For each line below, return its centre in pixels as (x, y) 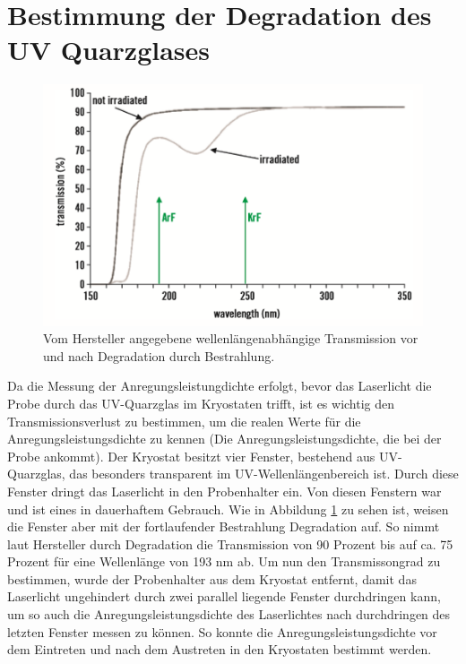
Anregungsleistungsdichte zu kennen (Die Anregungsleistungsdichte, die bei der (224, 439)
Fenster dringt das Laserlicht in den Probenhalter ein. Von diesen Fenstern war (224, 491)
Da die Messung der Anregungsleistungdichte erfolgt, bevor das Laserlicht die (220, 386)
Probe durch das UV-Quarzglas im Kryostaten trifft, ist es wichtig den (201, 403)
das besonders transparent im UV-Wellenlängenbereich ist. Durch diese (264, 474)
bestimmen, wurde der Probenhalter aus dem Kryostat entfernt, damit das (212, 578)
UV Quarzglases (109, 50)
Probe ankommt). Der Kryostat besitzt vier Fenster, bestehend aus (191, 456)
